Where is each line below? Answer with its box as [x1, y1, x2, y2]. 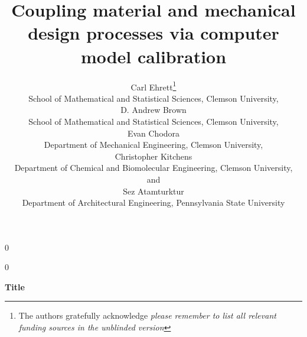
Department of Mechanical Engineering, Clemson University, [44, 138, 263, 151]
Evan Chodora [127, 127, 180, 139]
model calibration [80, 44, 227, 68]
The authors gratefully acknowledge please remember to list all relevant [18, 309, 276, 322]
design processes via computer [28, 21, 279, 45]
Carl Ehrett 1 [130, 79, 177, 93]
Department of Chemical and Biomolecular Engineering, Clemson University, [14, 161, 293, 174]
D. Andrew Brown [120, 103, 187, 116]
